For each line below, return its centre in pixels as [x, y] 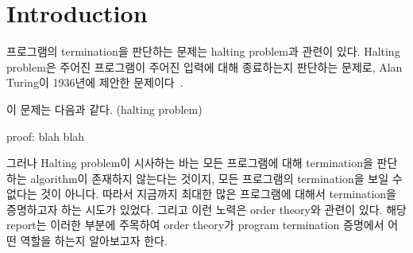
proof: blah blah [46, 136]
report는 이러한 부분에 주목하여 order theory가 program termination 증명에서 [195, 225]
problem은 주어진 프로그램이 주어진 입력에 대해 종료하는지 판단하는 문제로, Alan [205, 66]
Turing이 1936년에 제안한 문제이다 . [95, 82]
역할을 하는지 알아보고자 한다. [94, 241]
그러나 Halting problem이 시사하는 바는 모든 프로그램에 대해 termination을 [190, 163]
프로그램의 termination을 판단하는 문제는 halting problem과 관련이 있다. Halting [203, 51]
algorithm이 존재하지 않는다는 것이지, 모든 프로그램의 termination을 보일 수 [216, 178]
